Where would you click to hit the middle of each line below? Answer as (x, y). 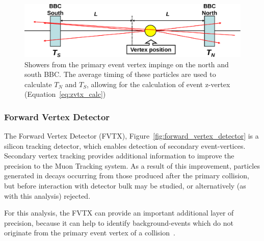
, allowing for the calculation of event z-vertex (159, 84)
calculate (38, 84)
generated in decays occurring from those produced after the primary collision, (127, 176)
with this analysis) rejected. (47, 195)
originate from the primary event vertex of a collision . (90, 233)
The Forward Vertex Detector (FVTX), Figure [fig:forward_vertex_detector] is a (131, 136)
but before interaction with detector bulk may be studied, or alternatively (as (125, 186)
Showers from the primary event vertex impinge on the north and (127, 64)
